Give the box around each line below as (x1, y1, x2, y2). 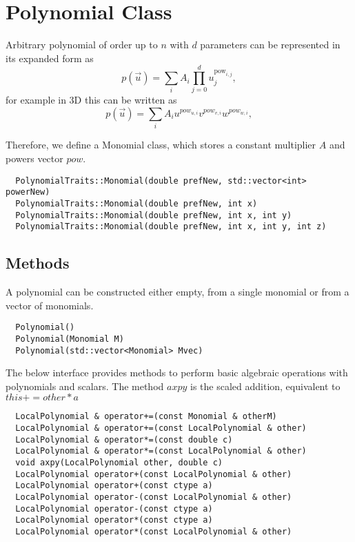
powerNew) (6, 187, 50, 197)
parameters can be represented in (200, 37, 341, 52)
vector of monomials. (6, 298, 94, 312)
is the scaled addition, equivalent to (190, 378, 341, 393)
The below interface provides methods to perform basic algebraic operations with (6, 365, 348, 380)
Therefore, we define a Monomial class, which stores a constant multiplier (6, 137, 316, 152)
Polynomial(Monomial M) (15, 333, 124, 344)
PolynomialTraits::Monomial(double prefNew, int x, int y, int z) (15, 222, 327, 232)
